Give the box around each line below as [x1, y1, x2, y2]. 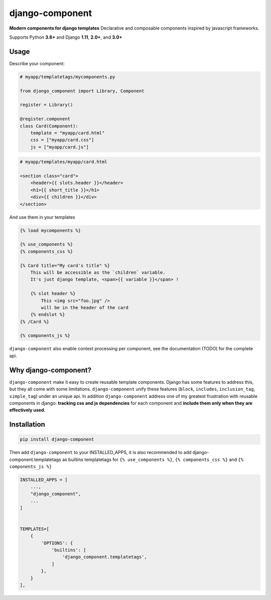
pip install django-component [20, 436, 94, 442]
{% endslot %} [30, 312, 65, 318]
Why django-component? [9, 366, 91, 374]
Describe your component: [9, 60, 65, 66]
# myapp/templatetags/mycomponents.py [20, 74, 115, 80]
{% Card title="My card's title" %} [20, 262, 110, 268]
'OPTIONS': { [41, 540, 73, 546]
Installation [9, 420, 45, 429]
